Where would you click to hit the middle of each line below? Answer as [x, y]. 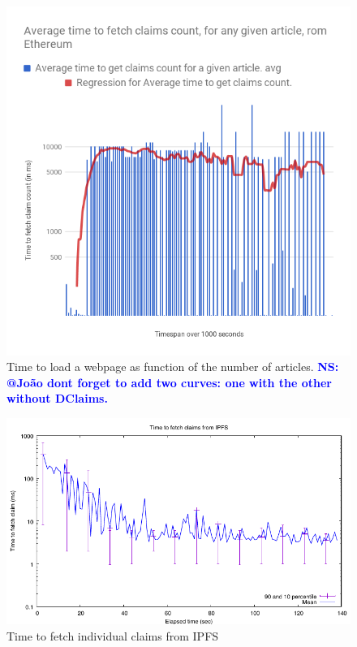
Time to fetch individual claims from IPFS [113, 635]
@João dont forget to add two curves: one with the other [170, 382]
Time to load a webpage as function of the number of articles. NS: [173, 367]
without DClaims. [57, 398]
